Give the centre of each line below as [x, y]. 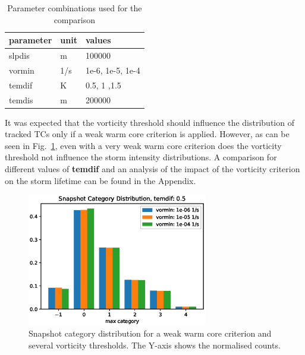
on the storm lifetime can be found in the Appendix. [100, 180]
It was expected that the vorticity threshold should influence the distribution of [150, 122]
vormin [22, 70]
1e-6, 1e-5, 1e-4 [113, 70]
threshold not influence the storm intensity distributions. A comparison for [141, 157]
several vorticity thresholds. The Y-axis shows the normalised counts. [155, 345]
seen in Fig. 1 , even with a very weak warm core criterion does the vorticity [143, 145]
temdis [21, 99]
